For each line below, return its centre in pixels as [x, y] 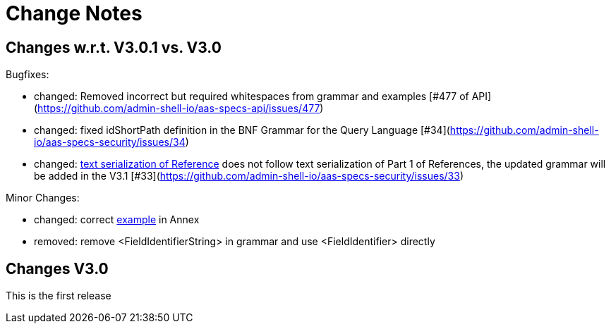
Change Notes [74, 13]
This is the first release [59, 296]
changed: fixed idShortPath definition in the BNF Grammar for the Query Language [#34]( [242, 130]
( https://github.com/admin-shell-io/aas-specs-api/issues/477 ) [179, 108]
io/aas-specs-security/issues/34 [110, 142]
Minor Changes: [43, 198]
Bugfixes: [28, 75]
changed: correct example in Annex [117, 220]
